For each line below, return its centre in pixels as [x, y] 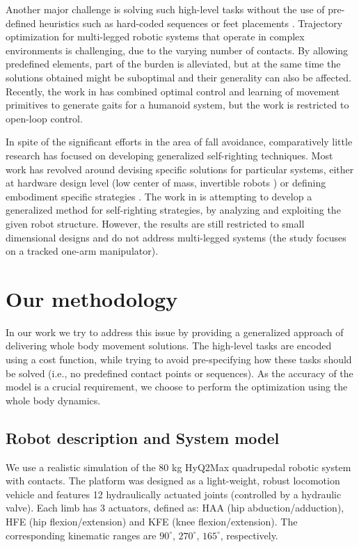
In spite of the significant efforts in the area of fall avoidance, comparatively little [179, 142]
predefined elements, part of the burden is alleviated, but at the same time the [173, 64]
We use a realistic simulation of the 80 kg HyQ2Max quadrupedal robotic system [178, 467]
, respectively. [249, 535]
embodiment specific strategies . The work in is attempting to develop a [159, 196]
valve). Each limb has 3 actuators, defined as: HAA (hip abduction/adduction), [175, 508]
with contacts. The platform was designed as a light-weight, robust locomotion [173, 481]
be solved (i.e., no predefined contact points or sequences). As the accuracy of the [179, 373]
